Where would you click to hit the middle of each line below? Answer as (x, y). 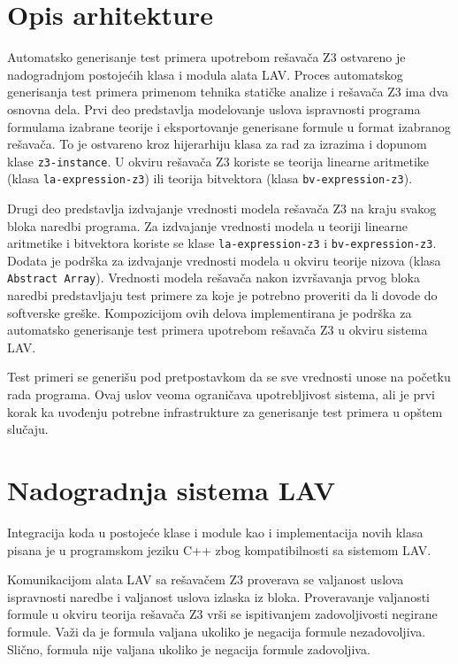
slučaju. (28, 429)
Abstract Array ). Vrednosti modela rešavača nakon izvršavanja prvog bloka (214, 278)
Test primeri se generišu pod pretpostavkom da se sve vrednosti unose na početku (229, 377)
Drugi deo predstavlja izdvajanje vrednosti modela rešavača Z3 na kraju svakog (222, 208)
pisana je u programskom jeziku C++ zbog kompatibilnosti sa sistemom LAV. (219, 549)
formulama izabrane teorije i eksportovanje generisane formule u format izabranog (229, 126)
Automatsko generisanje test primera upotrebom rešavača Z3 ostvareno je (206, 57)
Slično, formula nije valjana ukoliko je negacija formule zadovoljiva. (189, 649)
